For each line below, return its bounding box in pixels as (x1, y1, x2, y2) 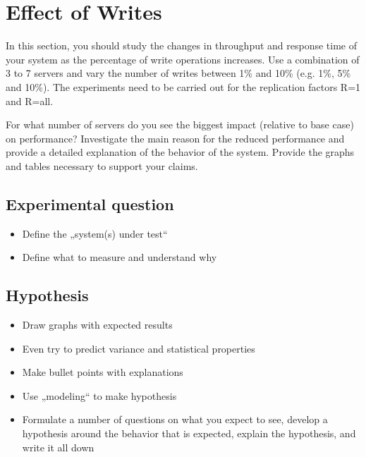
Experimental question (6, 193, 174, 214)
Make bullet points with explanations (22, 365, 183, 379)
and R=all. (6, 93, 54, 108)
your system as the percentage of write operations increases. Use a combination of (6, 51, 360, 66)
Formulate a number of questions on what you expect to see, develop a (22, 412, 328, 427)
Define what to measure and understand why (22, 250, 217, 264)
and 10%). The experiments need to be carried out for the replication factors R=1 (6, 79, 361, 94)
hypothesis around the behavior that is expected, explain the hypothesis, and (22, 426, 356, 441)
